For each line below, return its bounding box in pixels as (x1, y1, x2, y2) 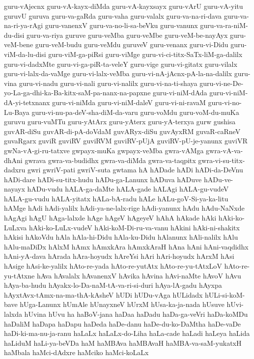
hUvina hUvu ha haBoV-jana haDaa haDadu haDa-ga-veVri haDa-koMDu (24, 309, 248, 319)
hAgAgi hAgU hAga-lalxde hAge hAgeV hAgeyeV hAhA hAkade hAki (4, 213, 217, 223)
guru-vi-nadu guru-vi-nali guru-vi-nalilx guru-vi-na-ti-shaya (19, 78, 198, 88)
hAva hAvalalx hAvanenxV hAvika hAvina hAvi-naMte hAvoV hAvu (36, 270, 241, 280)
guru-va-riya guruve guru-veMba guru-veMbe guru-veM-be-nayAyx (26, 29, 228, 40)
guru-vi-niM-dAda (153, 87, 207, 98)
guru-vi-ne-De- (199, 78, 244, 88)
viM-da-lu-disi (4, 49, 46, 59)
